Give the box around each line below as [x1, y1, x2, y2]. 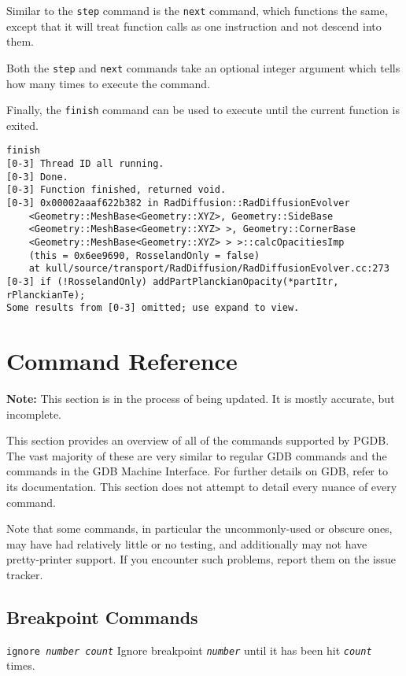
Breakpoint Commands [6, 604, 198, 629]
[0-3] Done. [6, 171, 68, 183]
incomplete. [6, 405, 61, 422]
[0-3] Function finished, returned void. [6, 184, 227, 196]
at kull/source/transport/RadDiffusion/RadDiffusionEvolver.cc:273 [28, 263, 389, 275]
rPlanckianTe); [6, 289, 86, 301]
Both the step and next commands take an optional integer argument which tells [6, 59, 400, 76]
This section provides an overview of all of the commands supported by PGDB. [6, 432, 389, 449]
